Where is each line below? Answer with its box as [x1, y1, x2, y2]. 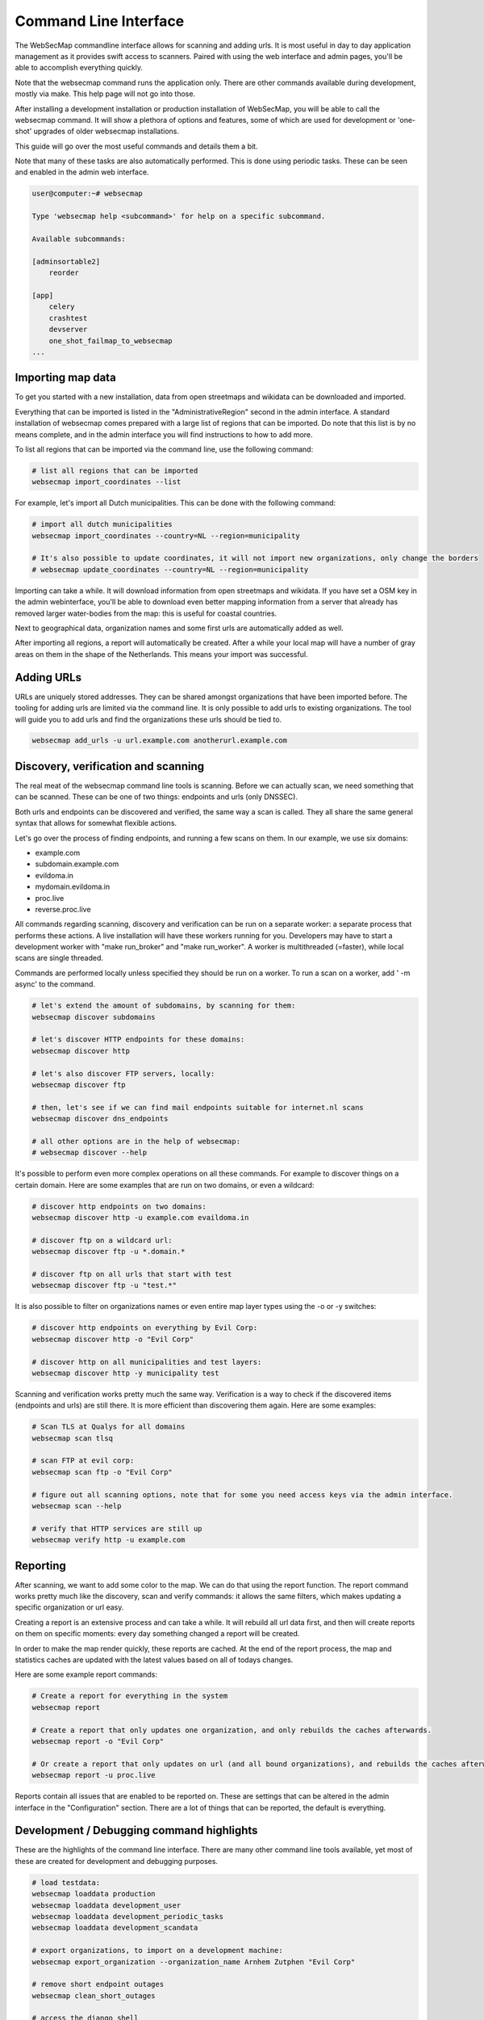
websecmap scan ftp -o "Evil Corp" [31, 1467, 173, 1476]
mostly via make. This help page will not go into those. [15, 89, 196, 99]
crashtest [48, 314, 88, 322]
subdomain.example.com [35, 859, 119, 869]
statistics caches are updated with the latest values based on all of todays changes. [15, 1655, 294, 1664]
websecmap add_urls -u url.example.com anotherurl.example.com [31, 736, 288, 745]
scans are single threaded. [15, 953, 104, 963]
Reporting [15, 1559, 66, 1572]
